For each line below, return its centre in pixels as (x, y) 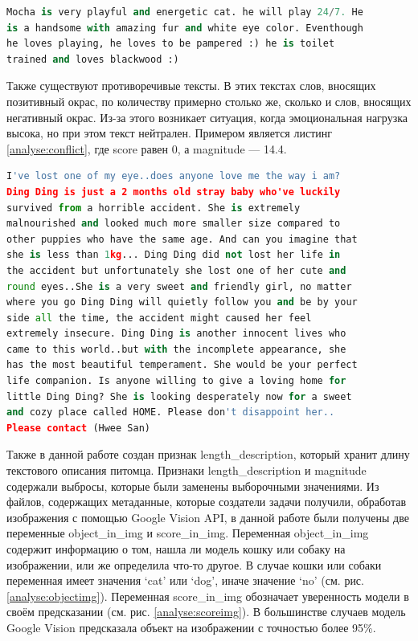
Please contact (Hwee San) (78, 428)
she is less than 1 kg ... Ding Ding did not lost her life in (174, 255)
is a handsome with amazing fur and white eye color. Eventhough (185, 28)
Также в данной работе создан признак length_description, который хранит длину (208, 454)
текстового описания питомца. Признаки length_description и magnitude (186, 470)
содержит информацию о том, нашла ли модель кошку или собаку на (176, 549)
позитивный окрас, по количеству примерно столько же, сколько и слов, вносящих (209, 101)
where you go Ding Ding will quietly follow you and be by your (182, 302)
